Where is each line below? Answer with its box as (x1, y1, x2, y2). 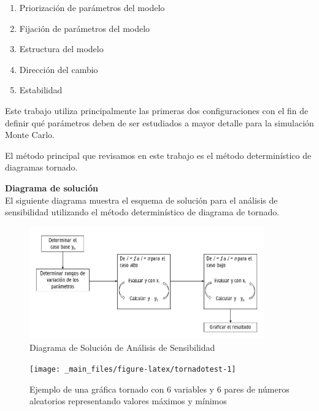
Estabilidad (19, 83, 63, 96)
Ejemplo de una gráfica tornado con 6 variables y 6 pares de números (29, 382, 290, 395)
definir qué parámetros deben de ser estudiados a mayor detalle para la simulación (5, 116, 314, 129)
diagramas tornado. (5, 161, 78, 174)
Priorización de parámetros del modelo (19, 1, 165, 13)
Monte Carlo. (5, 128, 55, 141)
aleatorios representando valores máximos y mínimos (29, 394, 227, 407)
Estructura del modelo (19, 42, 104, 55)
